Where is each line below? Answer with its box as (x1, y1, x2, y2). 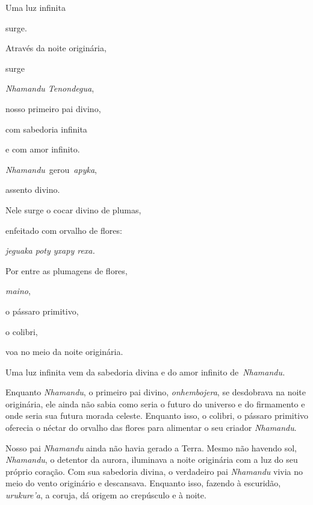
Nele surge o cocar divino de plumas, (5, 203, 141, 216)
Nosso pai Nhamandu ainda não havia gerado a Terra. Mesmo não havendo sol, (5, 441, 297, 454)
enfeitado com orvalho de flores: (5, 224, 122, 236)
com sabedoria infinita (5, 122, 87, 135)
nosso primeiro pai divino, (5, 102, 101, 114)
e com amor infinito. (5, 143, 80, 155)
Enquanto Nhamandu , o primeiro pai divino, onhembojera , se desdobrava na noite (5, 386, 306, 398)
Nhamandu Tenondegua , (5, 82, 95, 95)
